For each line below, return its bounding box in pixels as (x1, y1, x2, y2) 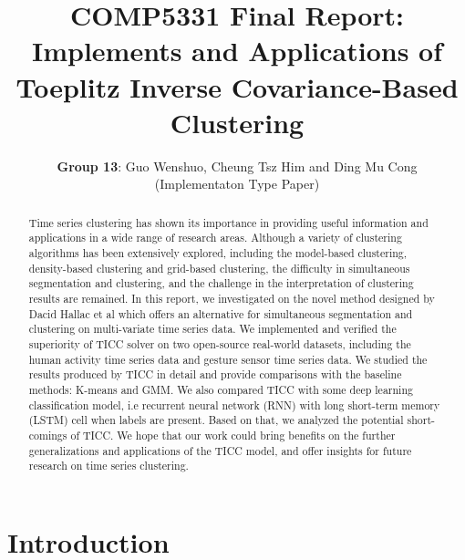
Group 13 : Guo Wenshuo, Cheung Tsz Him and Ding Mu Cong (57, 156, 418, 175)
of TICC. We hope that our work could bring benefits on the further (70, 427, 396, 442)
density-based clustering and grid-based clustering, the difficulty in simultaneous (28, 260, 410, 275)
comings (28, 427, 67, 442)
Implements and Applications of (31, 32, 443, 69)
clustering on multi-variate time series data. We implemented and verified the (28, 321, 397, 337)
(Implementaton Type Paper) (154, 174, 320, 193)
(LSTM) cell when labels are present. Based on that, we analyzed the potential (28, 412, 404, 428)
